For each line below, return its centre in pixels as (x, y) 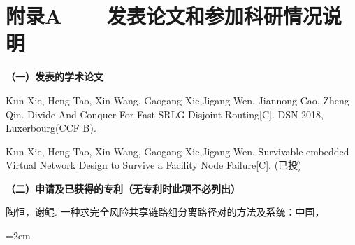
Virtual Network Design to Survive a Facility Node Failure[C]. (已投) (154, 165)
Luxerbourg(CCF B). (51, 128)
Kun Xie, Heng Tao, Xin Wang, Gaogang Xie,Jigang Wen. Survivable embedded (177, 151)
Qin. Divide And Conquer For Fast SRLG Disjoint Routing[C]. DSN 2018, (165, 114)
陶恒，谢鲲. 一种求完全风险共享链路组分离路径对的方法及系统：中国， (165, 212)
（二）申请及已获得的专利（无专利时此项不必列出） (123, 188)
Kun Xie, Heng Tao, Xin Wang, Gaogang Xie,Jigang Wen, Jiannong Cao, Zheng (177, 100)
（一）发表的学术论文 (55, 77)
